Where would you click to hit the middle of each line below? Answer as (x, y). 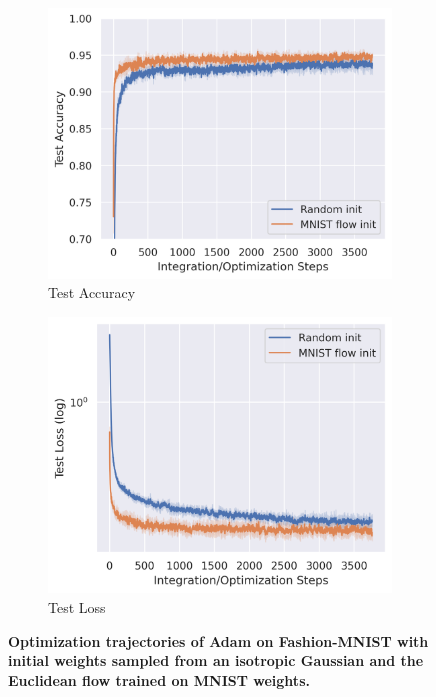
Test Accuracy (92, 292)
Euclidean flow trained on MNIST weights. (159, 679)
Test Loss (77, 607)
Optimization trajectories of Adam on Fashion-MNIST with (218, 640)
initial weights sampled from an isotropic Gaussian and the (216, 660)
